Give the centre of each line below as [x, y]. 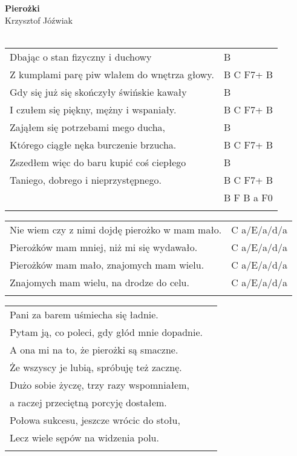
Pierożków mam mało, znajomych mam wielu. [107, 264]
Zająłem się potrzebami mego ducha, [88, 127]
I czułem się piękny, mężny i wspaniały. [93, 109]
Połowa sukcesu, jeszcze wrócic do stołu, [95, 420]
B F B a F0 [248, 197]
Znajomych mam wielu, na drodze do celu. [100, 282]
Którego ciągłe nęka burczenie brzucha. [93, 144]
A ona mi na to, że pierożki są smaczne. [94, 349]
